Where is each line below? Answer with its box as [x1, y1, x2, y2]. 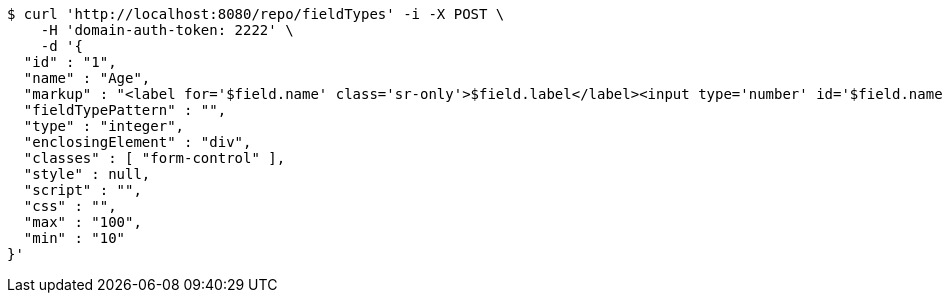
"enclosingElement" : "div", [23, 134, 252, 150]
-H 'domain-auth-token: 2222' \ [40, 22, 294, 38]
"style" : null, [23, 166, 151, 182]
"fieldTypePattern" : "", [23, 102, 227, 118]
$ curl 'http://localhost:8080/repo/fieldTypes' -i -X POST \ [7, 6, 505, 22]
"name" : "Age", [23, 70, 151, 86]
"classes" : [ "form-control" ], [23, 150, 286, 166]
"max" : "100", [23, 214, 142, 230]
